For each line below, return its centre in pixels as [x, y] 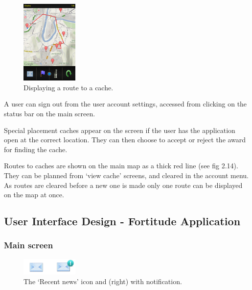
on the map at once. [34, 195]
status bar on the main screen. [50, 114]
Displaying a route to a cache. [69, 87]
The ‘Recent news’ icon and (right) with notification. [103, 281]
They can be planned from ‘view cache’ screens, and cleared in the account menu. [126, 175]
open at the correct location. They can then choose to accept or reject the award [125, 140]
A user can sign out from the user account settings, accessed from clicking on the [126, 104]
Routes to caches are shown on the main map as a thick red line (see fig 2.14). [121, 166]
